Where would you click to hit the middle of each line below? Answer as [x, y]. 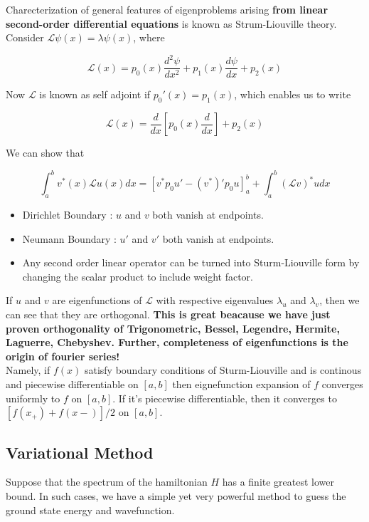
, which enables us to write [293, 94]
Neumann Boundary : [69, 238]
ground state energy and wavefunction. [90, 510]
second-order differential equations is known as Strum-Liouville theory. [171, 23]
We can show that [45, 153]
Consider [25, 37]
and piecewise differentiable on [72, 383]
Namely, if [28, 370]
